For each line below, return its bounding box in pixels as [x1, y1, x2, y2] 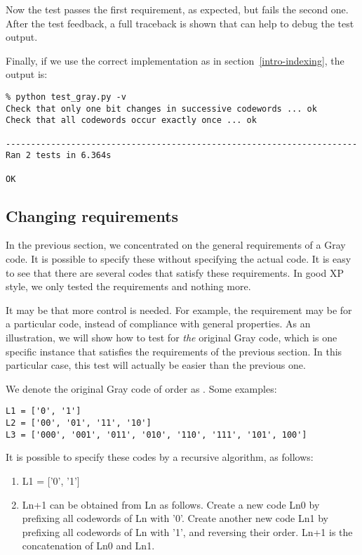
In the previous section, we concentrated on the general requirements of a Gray [6, 237, 346, 252]
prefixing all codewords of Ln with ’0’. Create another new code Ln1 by [22, 511, 328, 525]
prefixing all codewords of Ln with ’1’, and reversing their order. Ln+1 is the [22, 524, 353, 539]
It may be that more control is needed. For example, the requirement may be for [6, 302, 352, 317]
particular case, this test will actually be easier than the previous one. [6, 358, 306, 372]
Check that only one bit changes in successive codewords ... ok [6, 103, 317, 114]
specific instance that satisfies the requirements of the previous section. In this [6, 344, 342, 358]
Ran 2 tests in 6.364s [6, 150, 112, 161]
